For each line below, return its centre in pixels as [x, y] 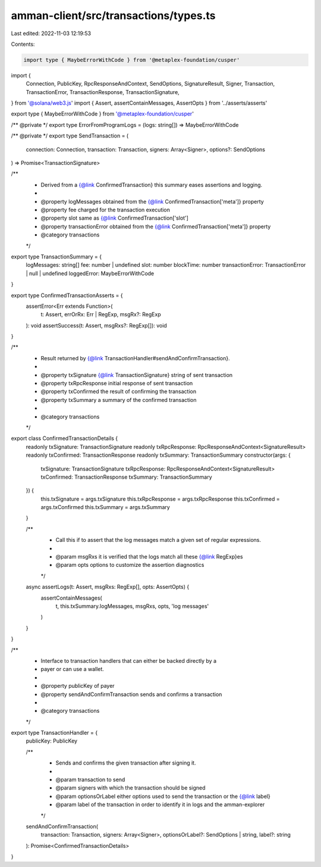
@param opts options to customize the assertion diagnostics [130, 565]
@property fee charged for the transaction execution [106, 210]
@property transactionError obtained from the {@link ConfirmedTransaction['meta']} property [156, 226]
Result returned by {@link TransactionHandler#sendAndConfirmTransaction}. [135, 358]
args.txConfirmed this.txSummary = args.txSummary [106, 507]
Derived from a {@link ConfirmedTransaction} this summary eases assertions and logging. [152, 185]
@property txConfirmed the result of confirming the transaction [118, 392]
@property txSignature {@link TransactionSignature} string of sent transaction [137, 375]
